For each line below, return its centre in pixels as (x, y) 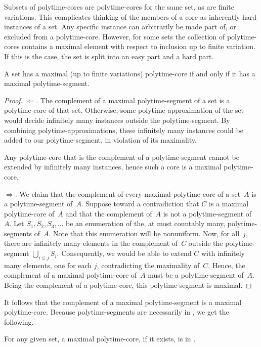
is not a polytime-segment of (207, 213)
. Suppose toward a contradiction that (140, 204)
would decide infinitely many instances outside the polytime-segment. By (117, 120)
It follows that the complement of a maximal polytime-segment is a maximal (123, 302)
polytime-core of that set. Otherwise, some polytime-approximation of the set (124, 110)
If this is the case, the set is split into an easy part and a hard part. (109, 56)
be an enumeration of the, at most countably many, (146, 223)
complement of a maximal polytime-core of (71, 275)
